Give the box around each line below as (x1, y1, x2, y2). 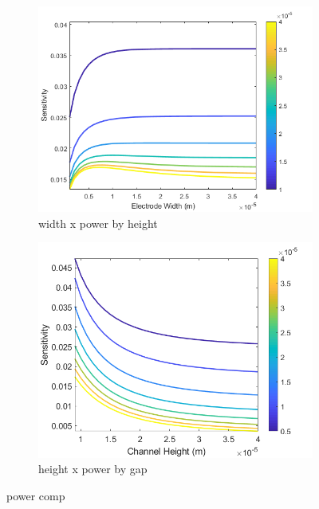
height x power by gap (38, 460, 148, 477)
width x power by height (38, 214, 158, 231)
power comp (6, 487, 65, 503)
